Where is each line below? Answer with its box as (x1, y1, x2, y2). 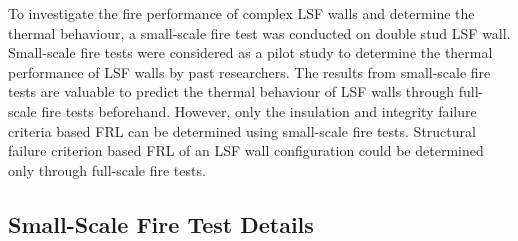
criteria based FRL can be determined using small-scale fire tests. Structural (8, 120, 476, 141)
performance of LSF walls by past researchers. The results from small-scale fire (8, 61, 491, 82)
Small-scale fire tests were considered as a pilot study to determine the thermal (8, 42, 493, 63)
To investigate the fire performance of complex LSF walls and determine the (8, 3, 475, 23)
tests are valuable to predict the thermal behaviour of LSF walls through (8, 81, 455, 102)
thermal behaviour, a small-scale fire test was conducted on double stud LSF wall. (8, 22, 511, 43)
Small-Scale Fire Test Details (8, 208, 314, 239)
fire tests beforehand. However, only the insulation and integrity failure (41, 100, 477, 121)
